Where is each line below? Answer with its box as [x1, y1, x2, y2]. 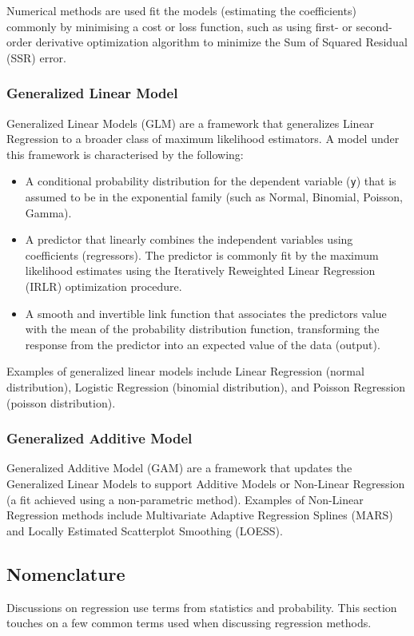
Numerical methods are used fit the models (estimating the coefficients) [6, 2, 356, 18]
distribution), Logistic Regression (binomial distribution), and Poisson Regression [6, 378, 406, 395]
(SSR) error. [6, 49, 66, 66]
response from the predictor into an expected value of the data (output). [25, 336, 380, 352]
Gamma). [25, 204, 72, 221]
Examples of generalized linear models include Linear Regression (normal [6, 363, 364, 380]
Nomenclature [6, 561, 125, 586]
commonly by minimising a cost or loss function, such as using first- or [6, 18, 352, 34]
